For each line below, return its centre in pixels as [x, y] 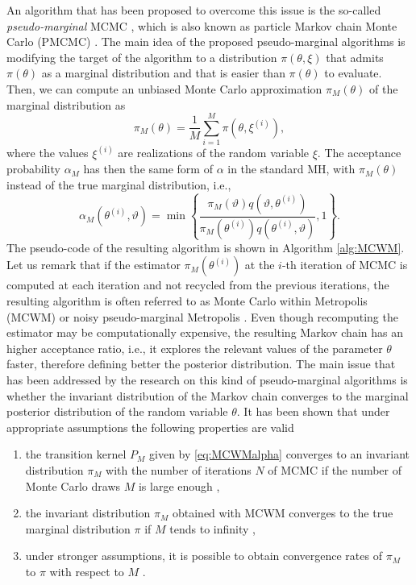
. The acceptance [359, 153]
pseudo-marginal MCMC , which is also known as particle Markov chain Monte [202, 25]
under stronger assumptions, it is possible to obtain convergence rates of [204, 556]
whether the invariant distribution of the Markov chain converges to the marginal [208, 395]
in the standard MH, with [291, 169]
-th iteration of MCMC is [345, 265]
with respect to [87, 571]
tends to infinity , [212, 528]
